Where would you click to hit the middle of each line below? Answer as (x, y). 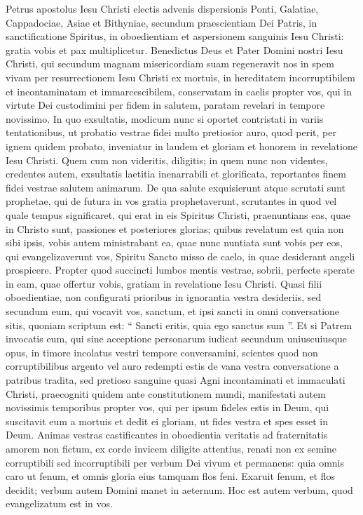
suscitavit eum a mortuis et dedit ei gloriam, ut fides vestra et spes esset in (167, 421)
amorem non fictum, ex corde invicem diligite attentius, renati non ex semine (171, 448)
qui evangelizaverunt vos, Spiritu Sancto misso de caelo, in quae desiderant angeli (180, 256)
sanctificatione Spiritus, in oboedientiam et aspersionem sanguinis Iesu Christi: (175, 36)
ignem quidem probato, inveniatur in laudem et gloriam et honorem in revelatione (181, 146)
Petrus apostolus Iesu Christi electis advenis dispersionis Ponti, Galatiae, (162, 8)
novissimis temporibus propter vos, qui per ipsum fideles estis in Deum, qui (167, 407)
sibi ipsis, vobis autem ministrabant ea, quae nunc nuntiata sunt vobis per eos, (174, 242)
